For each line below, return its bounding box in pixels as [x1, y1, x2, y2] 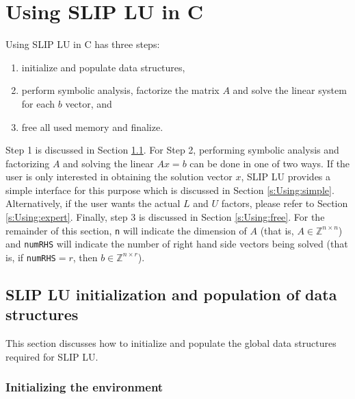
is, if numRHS [5, 250, 56, 264]
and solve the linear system [233, 83, 347, 97]
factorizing [5, 156, 50, 170]
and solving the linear [63, 156, 154, 170]
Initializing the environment [5, 378, 163, 396]
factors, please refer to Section [221, 196, 348, 210]
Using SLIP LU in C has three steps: [5, 37, 160, 51]
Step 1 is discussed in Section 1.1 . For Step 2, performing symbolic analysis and [5, 143, 339, 157]
